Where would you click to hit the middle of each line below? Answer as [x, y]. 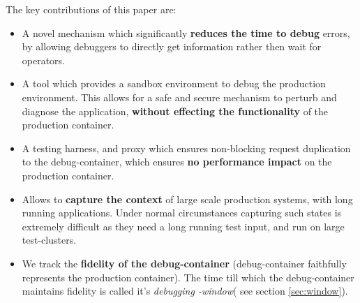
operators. [44, 60]
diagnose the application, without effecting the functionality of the [175, 111]
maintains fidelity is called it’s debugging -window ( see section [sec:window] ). [185, 291]
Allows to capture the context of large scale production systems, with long [187, 199]
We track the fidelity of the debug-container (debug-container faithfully [184, 263]
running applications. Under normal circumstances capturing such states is [182, 213]
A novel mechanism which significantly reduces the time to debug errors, [186, 32]
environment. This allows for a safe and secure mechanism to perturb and [179, 97]
